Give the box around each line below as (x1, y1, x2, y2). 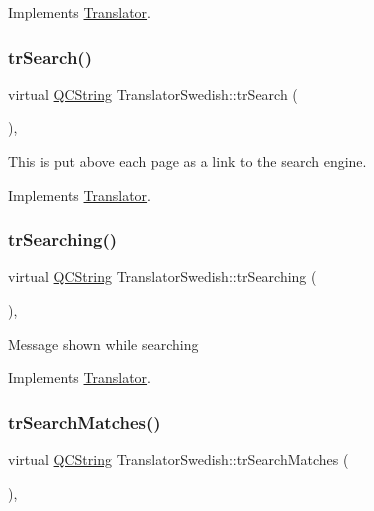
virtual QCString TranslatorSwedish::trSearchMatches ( (8, 449, 349, 469)
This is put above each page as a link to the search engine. (8, 151, 367, 171)
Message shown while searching (8, 333, 199, 354)
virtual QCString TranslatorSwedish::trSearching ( (8, 266, 317, 287)
